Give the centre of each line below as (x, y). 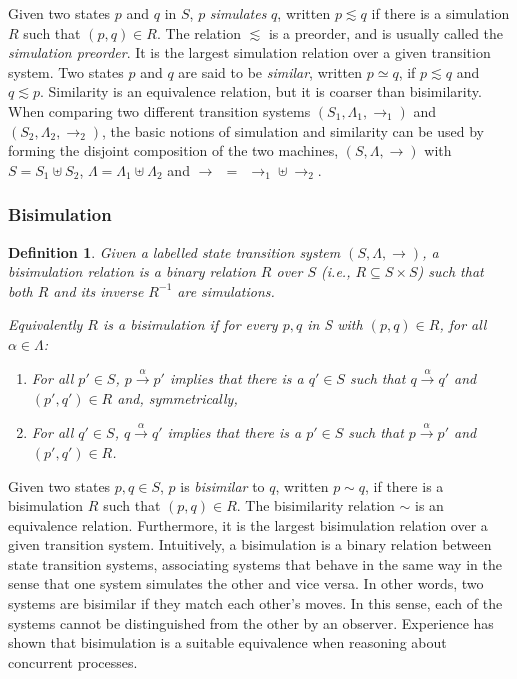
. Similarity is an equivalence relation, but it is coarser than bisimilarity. (260, 91)
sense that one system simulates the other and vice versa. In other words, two (246, 583)
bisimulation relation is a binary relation (132, 271)
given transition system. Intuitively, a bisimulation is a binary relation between (250, 544)
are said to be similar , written (270, 71)
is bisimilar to (222, 485)
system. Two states (66, 71)
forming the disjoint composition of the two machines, (173, 150)
